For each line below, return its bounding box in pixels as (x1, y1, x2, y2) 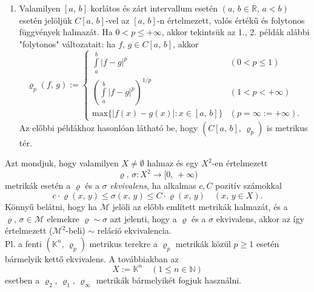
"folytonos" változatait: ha (19, 37, 116, 50)
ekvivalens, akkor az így (216, 212, 304, 225)
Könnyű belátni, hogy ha (5, 200, 98, 212)
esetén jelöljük (19, 13, 72, 26)
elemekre (47, 212, 79, 225)
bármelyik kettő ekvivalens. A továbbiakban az (5, 252, 179, 265)
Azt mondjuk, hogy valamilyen (5, 157, 119, 169)
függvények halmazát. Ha (19, 25, 113, 38)
